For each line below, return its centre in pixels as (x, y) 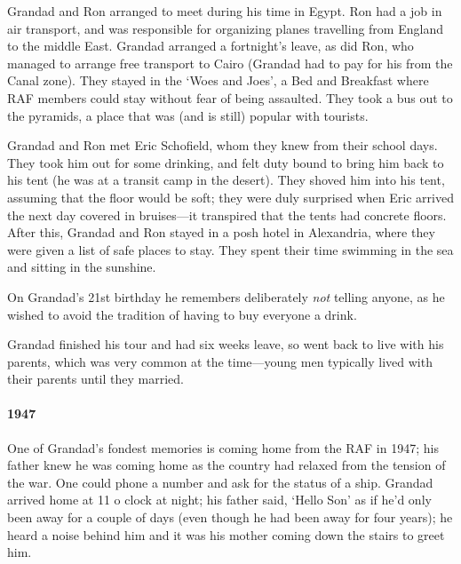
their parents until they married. (95, 379)
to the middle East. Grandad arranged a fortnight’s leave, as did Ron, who (211, 46)
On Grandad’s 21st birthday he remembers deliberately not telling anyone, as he (226, 296)
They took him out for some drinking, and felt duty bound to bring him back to (226, 162)
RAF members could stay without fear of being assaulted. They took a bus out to (230, 97)
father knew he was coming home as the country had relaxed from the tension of (227, 465)
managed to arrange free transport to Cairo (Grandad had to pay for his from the (230, 63)
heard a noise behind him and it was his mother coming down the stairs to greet (226, 534)
